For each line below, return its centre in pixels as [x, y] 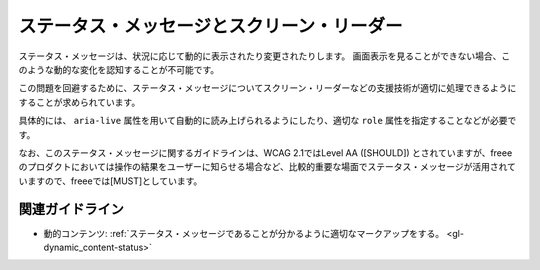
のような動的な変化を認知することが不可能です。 [119, 69]
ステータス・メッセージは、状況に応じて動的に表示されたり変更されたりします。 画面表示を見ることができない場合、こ [264, 56]
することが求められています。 [79, 102]
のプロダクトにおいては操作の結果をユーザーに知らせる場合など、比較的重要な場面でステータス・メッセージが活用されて [267, 167]
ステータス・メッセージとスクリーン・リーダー [211, 26]
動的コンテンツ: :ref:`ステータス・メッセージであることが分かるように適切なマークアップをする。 [244, 233]
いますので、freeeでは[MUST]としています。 [110, 181]
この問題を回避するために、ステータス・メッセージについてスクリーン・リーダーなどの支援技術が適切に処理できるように [267, 88]
